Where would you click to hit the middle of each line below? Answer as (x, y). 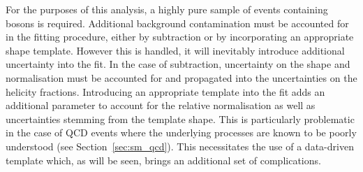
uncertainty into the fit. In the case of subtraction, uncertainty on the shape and (178, 64)
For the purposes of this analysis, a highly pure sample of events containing (167, 9)
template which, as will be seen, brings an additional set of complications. (163, 160)
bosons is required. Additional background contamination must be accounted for (177, 23)
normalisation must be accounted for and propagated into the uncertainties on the (181, 77)
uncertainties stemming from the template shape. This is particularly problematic (180, 119)
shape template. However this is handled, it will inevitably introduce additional (175, 50)
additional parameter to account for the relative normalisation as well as (161, 105)
